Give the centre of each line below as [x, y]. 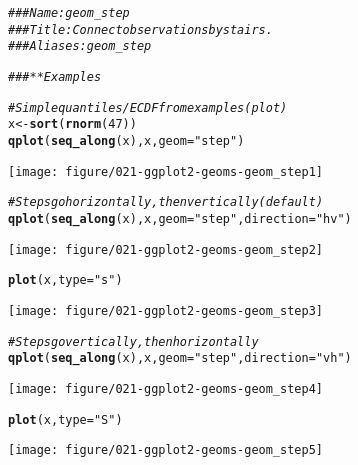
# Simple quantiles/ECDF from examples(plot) [148, 107]
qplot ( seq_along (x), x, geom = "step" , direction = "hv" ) [180, 218]
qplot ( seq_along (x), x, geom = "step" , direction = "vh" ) [180, 358]
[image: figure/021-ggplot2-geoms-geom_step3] [165, 310]
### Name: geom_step [69, 13]
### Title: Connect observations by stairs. [140, 29]
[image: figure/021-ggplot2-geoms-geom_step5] [165, 450]
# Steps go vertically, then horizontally [133, 341]
